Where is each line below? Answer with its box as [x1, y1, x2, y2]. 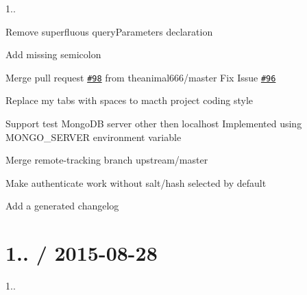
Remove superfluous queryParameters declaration [5, 24, 213, 38]
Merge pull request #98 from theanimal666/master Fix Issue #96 [5, 70, 276, 84]
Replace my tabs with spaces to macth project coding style [5, 93, 253, 107]
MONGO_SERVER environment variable [5, 129, 182, 144]
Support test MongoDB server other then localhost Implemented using [5, 116, 302, 131]
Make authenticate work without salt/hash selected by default [5, 175, 267, 190]
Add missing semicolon [5, 47, 101, 62]
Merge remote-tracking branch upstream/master [5, 153, 208, 167]
